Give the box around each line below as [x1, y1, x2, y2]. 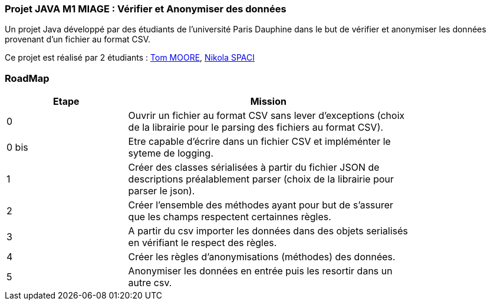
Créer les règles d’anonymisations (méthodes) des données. [128, 251, 396, 263]
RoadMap [5, 72, 50, 84]
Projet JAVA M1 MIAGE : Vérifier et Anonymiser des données [5, 3, 286, 15]
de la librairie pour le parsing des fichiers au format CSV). [128, 121, 384, 134]
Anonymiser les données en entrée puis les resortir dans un [128, 265, 393, 277]
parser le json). [128, 185, 195, 197]
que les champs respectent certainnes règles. [128, 211, 331, 223]
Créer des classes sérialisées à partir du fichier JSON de [128, 161, 380, 174]
